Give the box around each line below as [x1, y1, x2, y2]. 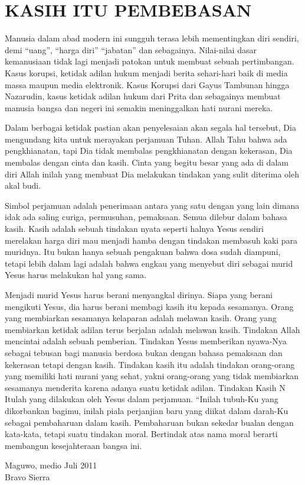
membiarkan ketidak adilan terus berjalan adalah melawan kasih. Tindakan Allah [5, 323, 300, 335]
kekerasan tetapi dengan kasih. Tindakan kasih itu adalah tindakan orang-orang [5, 358, 295, 370]
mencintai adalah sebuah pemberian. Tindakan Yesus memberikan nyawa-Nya [5, 335, 287, 347]
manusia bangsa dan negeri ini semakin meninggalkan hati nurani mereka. [5, 101, 273, 114]
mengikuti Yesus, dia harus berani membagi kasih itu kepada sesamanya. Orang [5, 300, 294, 312]
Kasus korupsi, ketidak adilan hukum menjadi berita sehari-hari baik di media [5, 66, 288, 79]
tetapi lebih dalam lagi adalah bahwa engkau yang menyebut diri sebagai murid [5, 257, 293, 269]
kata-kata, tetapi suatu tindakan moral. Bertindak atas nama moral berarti [5, 428, 278, 440]
